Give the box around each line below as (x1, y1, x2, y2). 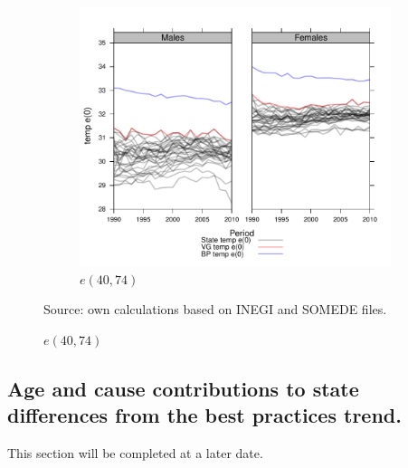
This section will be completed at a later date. (7, 444, 263, 463)
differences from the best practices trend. (7, 401, 402, 429)
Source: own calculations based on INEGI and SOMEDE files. (43, 300, 387, 319)
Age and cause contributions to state (7, 375, 359, 403)
